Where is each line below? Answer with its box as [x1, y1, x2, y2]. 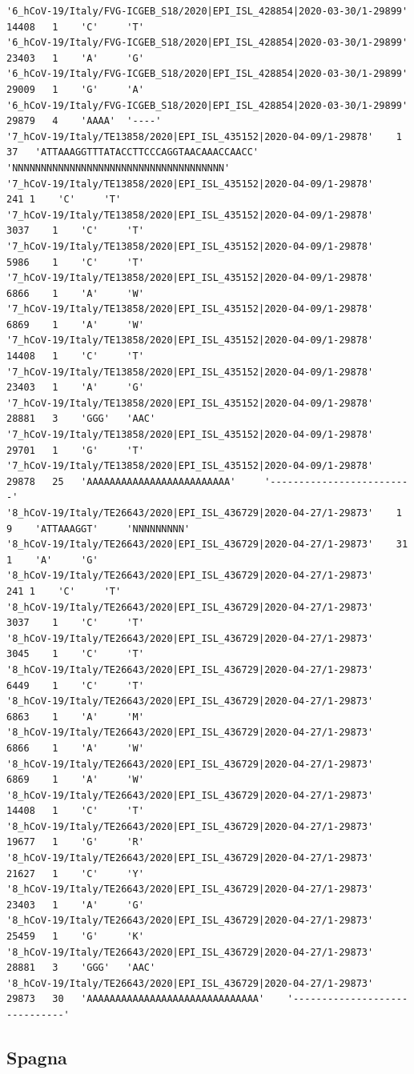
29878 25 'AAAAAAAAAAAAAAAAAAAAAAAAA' [6, 475, 236, 487]
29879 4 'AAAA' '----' [6, 115, 162, 127]
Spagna [6, 1044, 67, 1069]
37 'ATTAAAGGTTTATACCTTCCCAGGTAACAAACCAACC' [6, 146, 259, 158]
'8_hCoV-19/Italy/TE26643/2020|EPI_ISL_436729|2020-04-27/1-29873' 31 [6, 539, 408, 551]
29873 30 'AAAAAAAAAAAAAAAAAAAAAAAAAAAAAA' [6, 993, 265, 1005]
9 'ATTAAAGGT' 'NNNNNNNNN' [6, 523, 191, 535]
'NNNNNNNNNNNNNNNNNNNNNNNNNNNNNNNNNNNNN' [6, 162, 231, 174]
